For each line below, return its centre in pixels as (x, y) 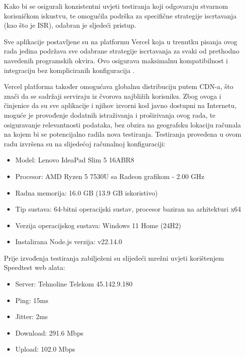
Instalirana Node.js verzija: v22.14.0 (69, 241)
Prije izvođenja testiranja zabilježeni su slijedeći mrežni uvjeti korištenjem (114, 258)
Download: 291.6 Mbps (49, 332)
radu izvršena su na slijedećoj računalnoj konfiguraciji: (85, 143)
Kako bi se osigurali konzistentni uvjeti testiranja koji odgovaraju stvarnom (116, 6)
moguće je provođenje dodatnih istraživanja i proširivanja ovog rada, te (110, 115)
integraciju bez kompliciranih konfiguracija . (69, 70)
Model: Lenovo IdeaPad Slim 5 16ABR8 (75, 160)
